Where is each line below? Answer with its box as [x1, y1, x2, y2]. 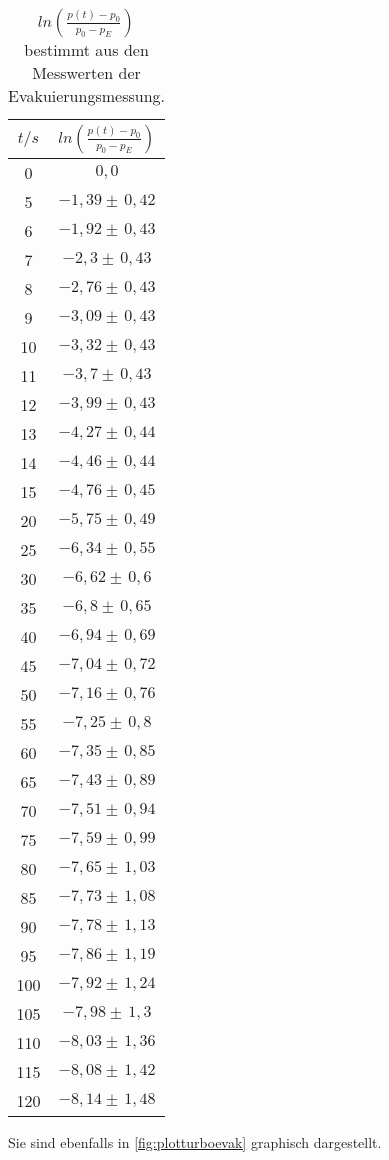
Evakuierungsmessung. [8, 84, 165, 107]
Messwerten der [32, 61, 141, 84]
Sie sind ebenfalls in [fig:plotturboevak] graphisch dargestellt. [8, 1132, 382, 1152]
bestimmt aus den [24, 38, 149, 61]
